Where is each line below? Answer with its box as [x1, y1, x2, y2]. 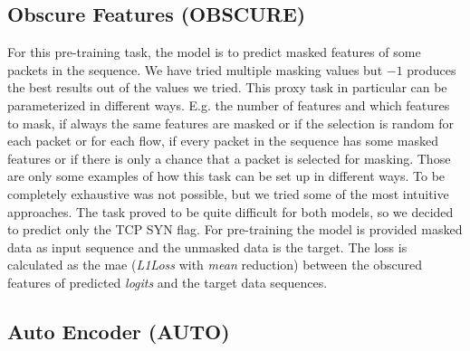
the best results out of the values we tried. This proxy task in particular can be [7, 78, 447, 97]
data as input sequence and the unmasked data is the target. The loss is [7, 237, 408, 256]
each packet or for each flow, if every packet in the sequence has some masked [7, 131, 438, 150]
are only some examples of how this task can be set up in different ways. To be [7, 166, 446, 185]
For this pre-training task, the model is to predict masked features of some [7, 43, 421, 62]
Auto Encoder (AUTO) [7, 317, 230, 345]
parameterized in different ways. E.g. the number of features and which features [7, 95, 450, 114]
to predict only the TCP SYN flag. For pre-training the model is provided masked [7, 220, 463, 239]
